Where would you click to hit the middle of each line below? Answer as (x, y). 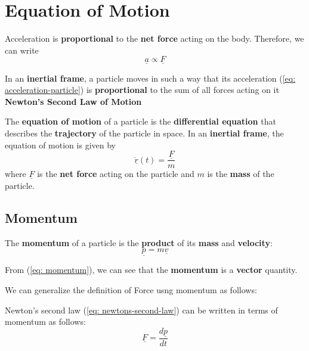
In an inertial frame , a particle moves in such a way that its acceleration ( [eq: (150, 78)
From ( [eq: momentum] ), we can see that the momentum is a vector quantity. (151, 270)
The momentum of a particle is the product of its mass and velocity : (139, 242)
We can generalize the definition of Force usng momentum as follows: (131, 289)
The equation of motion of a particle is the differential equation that (140, 121)
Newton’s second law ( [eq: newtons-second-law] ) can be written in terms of (141, 310)
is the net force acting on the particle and (116, 174)
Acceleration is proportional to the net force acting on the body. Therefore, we (154, 38)
